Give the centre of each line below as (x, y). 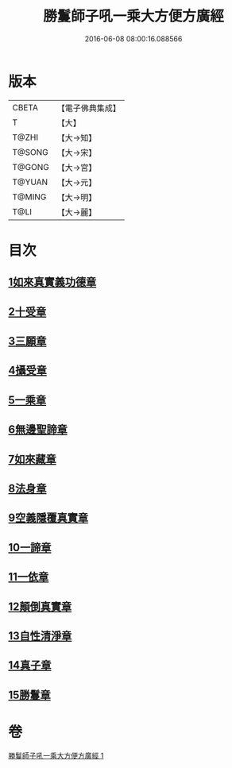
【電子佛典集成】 (89, 108)
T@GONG (31, 167)
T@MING (29, 197)
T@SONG (31, 152)
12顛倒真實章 (40, 606)
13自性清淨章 (40, 636)
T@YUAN (30, 182)
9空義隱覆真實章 (48, 518)
